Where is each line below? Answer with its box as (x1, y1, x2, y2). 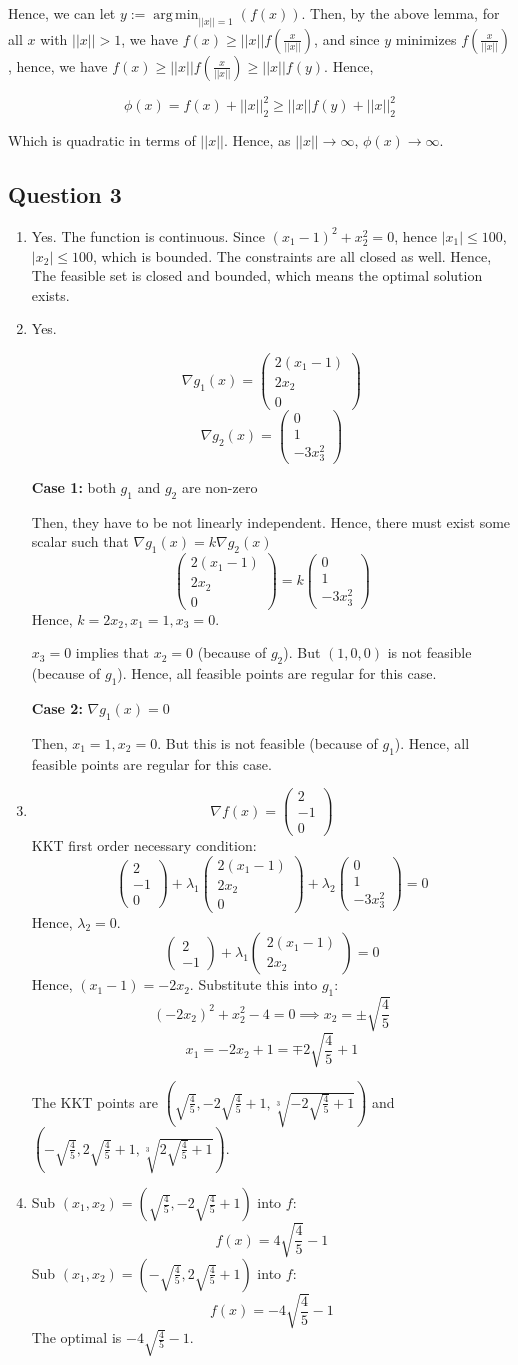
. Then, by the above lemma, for (301, 3, 500, 23)
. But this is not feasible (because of (157, 732, 378, 753)
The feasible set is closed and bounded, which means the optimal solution (31, 265, 483, 286)
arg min (153, 8, 199, 22)
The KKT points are (31, 1091, 158, 1112)
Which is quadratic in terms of (8, 130, 196, 151)
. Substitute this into (189, 974, 318, 995)
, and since (314, 28, 380, 49)
